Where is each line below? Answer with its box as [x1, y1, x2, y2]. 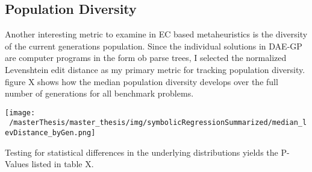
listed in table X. [31, 158, 94, 170]
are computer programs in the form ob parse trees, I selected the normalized [5, 51, 287, 64]
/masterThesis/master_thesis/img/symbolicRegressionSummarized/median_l [9, 118, 307, 127]
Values [5, 158, 29, 170]
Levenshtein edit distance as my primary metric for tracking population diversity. [5, 63, 305, 75]
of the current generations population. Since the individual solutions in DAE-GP [5, 39, 302, 52]
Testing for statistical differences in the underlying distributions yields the [5, 145, 278, 158]
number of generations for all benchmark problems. [5, 87, 194, 100]
